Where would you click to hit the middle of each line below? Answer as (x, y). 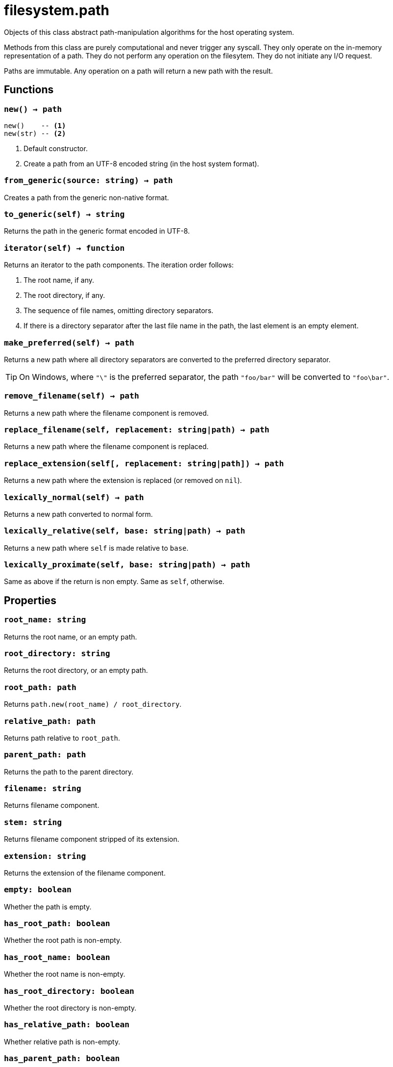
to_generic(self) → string (64, 214)
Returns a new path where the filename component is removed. (106, 413)
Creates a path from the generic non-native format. (86, 197)
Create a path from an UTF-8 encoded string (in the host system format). (141, 163)
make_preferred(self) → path (69, 343)
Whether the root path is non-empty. (63, 940)
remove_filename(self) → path (72, 396)
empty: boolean (38, 890)
